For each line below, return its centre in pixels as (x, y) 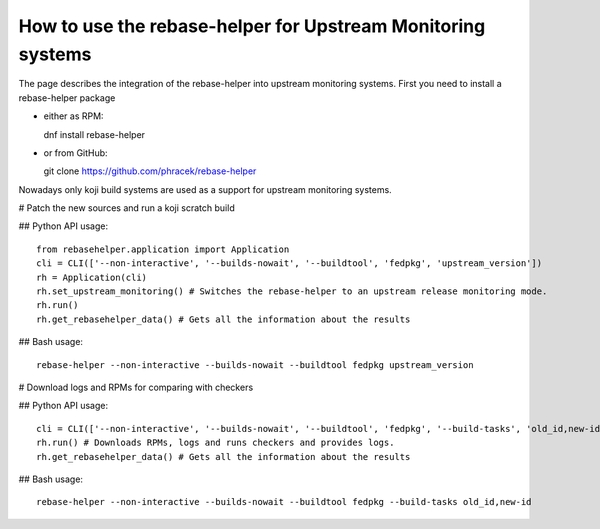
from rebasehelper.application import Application (163, 249)
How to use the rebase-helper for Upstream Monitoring (252, 26)
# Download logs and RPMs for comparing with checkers (136, 387)
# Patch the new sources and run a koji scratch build (126, 208)
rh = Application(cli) (92, 277)
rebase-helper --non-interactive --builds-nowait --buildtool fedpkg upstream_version (255, 364)
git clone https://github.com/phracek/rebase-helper (150, 171)
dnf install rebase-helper (94, 134)
